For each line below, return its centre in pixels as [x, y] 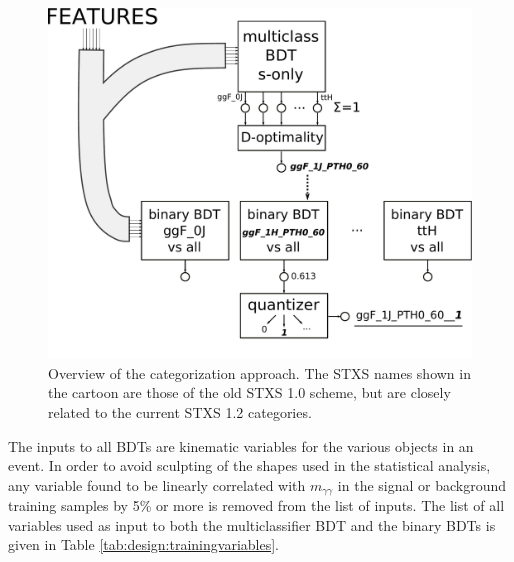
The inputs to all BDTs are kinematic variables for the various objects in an [241, 445]
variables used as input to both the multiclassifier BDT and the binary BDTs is [252, 524]
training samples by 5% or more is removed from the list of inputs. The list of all [256, 505]
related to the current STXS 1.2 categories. [180, 411]
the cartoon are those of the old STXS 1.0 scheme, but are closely [249, 392]
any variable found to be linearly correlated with [157, 484]
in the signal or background [422, 484]
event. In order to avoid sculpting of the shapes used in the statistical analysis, [249, 465]
